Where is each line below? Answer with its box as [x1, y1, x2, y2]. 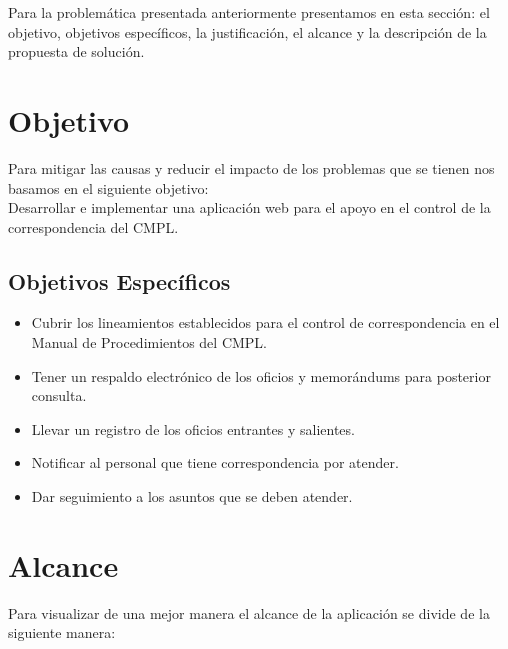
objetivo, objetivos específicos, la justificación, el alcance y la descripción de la [8, 21, 487, 42]
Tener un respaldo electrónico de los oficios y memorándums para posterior [31, 365, 491, 386]
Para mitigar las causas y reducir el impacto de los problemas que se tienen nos [8, 157, 495, 178]
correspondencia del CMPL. [8, 216, 179, 237]
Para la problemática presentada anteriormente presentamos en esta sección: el [8, 2, 490, 22]
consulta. [31, 385, 87, 406]
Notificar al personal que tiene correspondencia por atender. [31, 452, 399, 473]
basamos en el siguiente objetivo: [8, 177, 209, 198]
